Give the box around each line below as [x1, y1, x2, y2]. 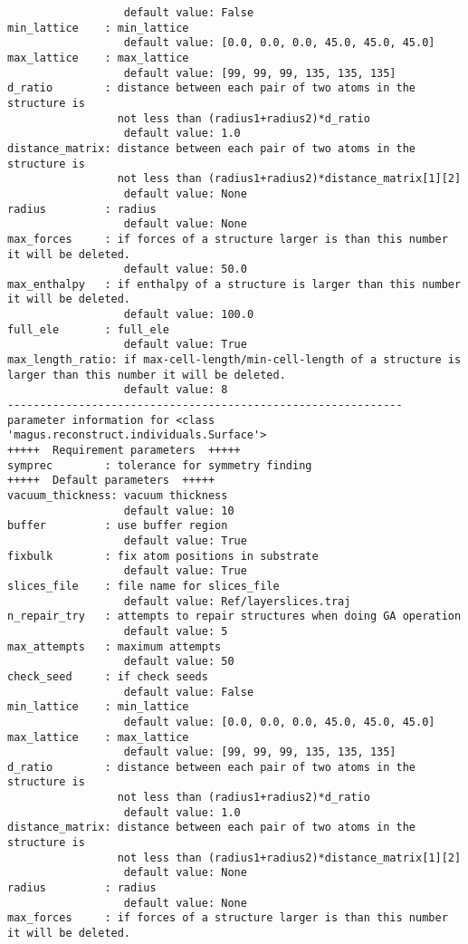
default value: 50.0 [123, 263, 247, 276]
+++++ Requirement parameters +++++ [7, 444, 241, 458]
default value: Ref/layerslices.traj [123, 594, 351, 608]
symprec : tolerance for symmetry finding [7, 458, 312, 472]
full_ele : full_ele [7, 323, 169, 336]
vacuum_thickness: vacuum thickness [7, 489, 228, 502]
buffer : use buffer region [7, 519, 228, 533]
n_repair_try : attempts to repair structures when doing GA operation [7, 610, 462, 623]
